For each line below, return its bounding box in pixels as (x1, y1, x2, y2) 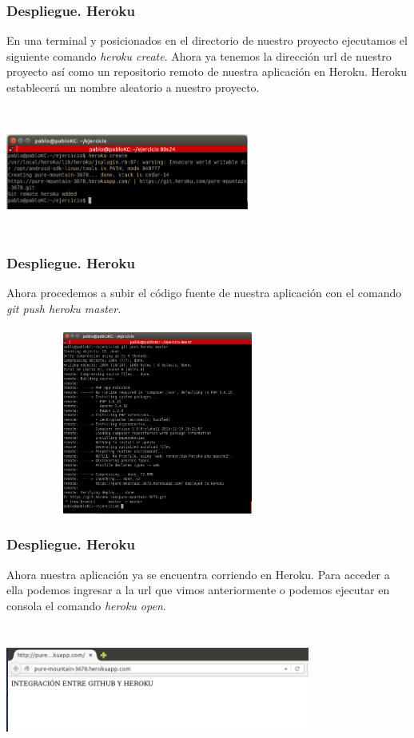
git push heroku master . (6, 300, 121, 316)
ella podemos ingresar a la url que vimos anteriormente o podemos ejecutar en (6, 581, 390, 598)
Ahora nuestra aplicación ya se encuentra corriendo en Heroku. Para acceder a (6, 565, 390, 582)
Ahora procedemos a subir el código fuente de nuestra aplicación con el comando (6, 284, 402, 301)
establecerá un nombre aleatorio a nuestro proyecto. (6, 79, 260, 95)
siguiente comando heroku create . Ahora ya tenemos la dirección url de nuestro (6, 47, 392, 64)
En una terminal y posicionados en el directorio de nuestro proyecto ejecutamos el (6, 32, 408, 49)
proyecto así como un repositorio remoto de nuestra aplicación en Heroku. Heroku (6, 63, 407, 80)
